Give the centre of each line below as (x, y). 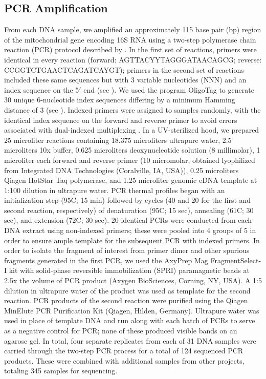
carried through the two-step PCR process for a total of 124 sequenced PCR (124, 351)
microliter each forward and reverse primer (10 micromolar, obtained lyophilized (130, 160)
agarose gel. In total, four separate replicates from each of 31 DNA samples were (130, 340)
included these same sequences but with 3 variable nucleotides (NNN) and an (125, 80)
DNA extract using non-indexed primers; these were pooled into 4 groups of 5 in (130, 230)
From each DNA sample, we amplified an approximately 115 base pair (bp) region (133, 29)
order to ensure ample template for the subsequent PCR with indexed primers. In (132, 240)
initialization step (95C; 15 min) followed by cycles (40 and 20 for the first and (128, 200)
